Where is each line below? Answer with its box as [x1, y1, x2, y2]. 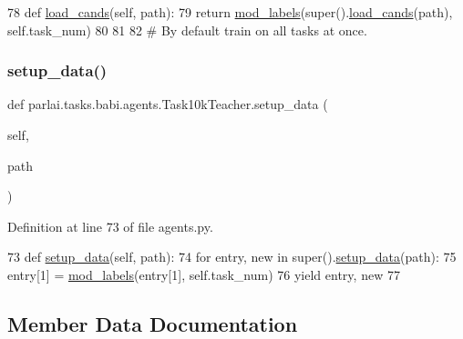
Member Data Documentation [7, 309, 298, 337]
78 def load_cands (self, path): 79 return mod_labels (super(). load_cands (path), [7, 3, 453, 21]
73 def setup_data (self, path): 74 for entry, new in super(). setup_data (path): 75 [7, 247, 457, 266]
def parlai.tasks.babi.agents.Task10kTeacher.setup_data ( [7, 95, 328, 114]
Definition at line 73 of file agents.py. [7, 216, 213, 235]
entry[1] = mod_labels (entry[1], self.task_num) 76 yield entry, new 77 [7, 264, 400, 284]
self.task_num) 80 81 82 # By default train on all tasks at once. [7, 20, 367, 39]
